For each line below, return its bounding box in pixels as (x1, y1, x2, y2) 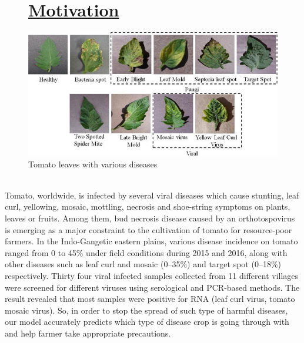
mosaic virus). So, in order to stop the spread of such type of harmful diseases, (5, 304, 288, 316)
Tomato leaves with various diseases (28, 157, 158, 170)
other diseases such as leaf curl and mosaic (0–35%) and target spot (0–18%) (5, 258, 281, 270)
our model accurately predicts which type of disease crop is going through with (5, 315, 289, 328)
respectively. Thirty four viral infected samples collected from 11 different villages (5, 269, 299, 281)
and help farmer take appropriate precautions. (5, 327, 171, 339)
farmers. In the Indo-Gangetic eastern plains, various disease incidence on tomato (5, 235, 298, 247)
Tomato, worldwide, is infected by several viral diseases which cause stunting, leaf (5, 189, 299, 201)
